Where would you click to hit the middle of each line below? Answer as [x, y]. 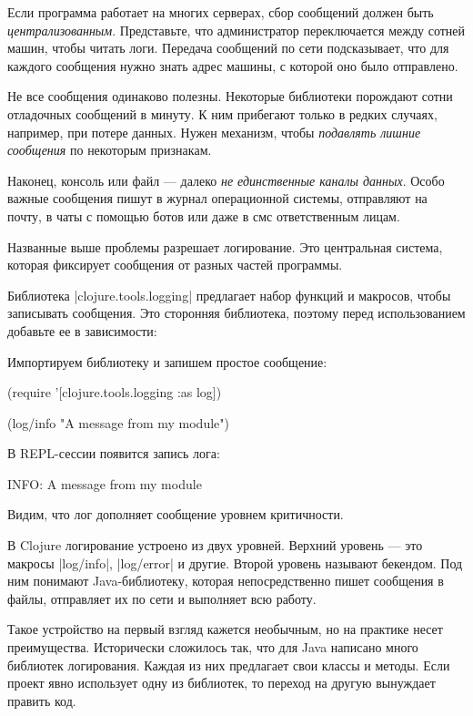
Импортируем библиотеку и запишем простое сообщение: [167, 361]
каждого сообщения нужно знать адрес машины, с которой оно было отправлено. [233, 65]
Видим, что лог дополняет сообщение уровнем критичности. [176, 514]
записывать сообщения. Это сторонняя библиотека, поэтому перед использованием [236, 313]
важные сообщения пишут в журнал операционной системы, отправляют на [217, 198]
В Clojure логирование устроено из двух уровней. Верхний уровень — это [215, 545]
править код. [42, 700]
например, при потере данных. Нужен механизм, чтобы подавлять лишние [214, 132]
